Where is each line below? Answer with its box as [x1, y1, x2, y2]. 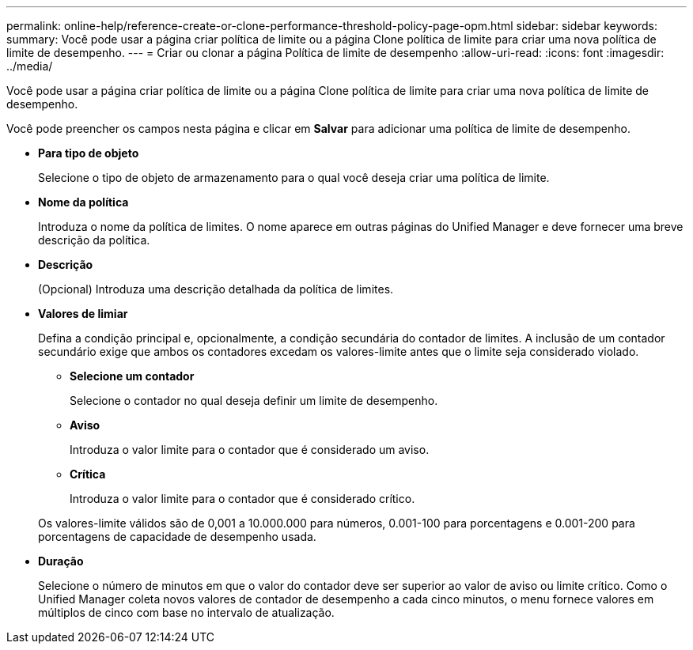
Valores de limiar [38, 307, 128, 320]
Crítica [70, 467, 106, 481]
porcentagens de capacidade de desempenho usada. [38, 530, 316, 543]
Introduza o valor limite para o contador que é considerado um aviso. [70, 443, 430, 456]
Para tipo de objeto [38, 146, 139, 160]
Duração [38, 554, 84, 568]
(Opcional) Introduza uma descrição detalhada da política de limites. [38, 282, 394, 296]
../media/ [6, 59, 53, 73]
